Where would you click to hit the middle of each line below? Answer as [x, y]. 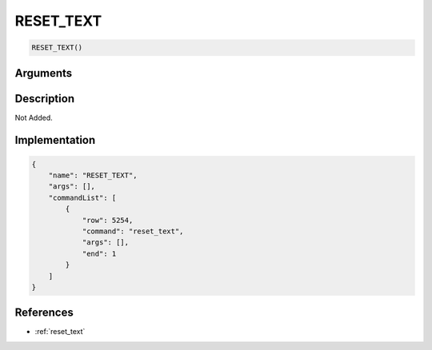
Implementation [55, 140]
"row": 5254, [108, 220]
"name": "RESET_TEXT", [93, 175]
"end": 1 [99, 253]
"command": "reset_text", [133, 231]
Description [45, 99]
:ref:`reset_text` [60, 332]
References [44, 313]
